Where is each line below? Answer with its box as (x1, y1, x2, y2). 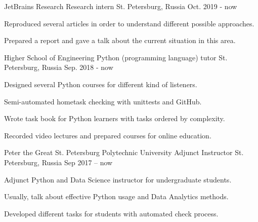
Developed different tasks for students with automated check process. (4, 208, 219, 218)
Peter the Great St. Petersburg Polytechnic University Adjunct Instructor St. (4, 147, 244, 158)
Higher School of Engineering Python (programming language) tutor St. (4, 52, 228, 62)
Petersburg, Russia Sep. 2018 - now (4, 62, 113, 72)
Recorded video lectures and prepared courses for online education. (4, 130, 211, 140)
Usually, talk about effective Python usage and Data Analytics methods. (4, 191, 229, 202)
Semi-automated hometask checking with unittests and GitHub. (4, 96, 202, 106)
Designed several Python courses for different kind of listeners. (4, 79, 197, 89)
